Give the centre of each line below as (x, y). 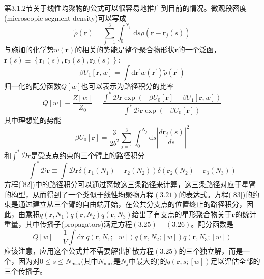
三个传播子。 (25, 271)
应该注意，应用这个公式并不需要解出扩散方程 (79, 251)
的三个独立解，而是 (211, 251)
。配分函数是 (212, 224)
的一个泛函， (199, 50)
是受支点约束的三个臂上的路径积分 (88, 155)
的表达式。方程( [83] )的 (216, 194)
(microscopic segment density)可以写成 (65, 18)
